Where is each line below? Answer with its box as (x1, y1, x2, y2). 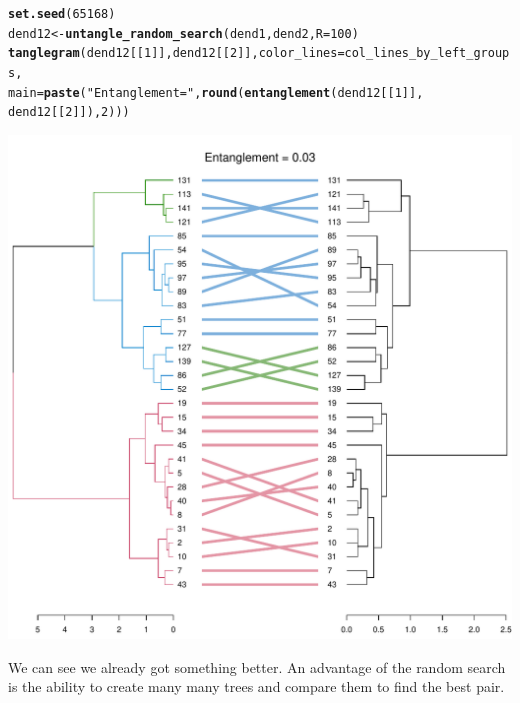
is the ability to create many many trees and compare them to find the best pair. (8, 676, 505, 697)
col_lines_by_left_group (344, 46, 510, 61)
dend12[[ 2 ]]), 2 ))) (8, 105, 130, 120)
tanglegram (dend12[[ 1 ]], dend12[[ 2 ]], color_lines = (8, 46, 345, 61)
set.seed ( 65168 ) (8, 7, 116, 21)
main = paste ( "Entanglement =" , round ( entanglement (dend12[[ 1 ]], (8, 85, 424, 100)
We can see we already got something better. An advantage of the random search (8, 656, 506, 677)
